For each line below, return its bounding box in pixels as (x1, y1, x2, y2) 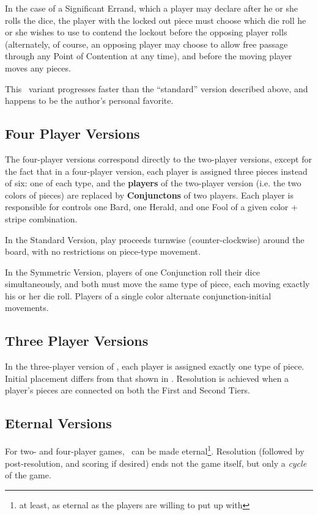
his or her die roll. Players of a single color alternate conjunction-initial (5, 289, 272, 302)
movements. (5, 301, 49, 314)
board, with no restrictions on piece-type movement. (5, 245, 201, 258)
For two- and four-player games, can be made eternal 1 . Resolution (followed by (5, 443, 305, 457)
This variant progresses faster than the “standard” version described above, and (5, 82, 308, 95)
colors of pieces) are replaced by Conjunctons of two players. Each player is (5, 188, 294, 201)
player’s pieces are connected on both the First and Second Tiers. (5, 384, 250, 396)
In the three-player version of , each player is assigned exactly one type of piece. (5, 360, 305, 373)
